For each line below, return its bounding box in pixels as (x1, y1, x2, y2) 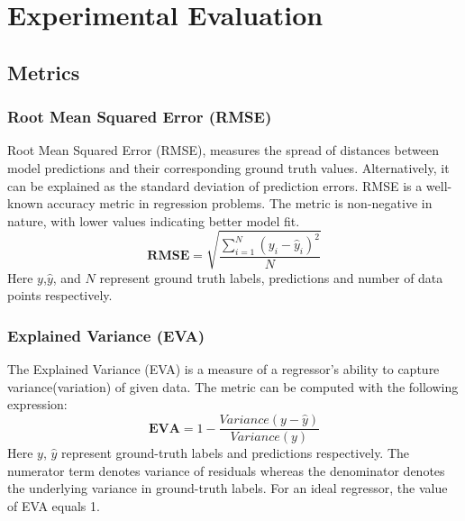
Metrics (7, 58, 80, 86)
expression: (7, 395, 68, 414)
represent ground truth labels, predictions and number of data (99, 268, 443, 287)
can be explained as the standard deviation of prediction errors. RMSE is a (7, 176, 423, 195)
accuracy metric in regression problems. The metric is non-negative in (47, 194, 433, 213)
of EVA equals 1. (7, 496, 100, 515)
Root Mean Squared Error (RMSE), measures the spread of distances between (7, 141, 439, 160)
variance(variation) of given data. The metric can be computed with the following (7, 377, 459, 396)
